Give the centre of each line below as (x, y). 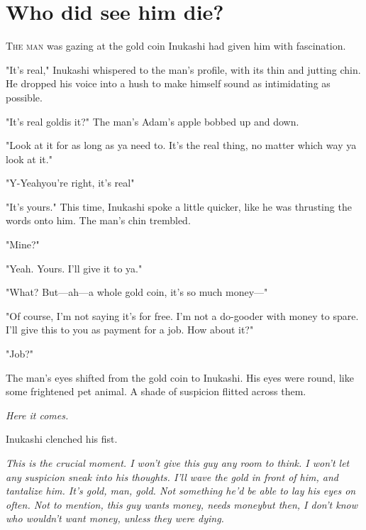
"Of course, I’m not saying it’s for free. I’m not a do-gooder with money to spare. (182, 315)
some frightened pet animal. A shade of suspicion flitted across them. (156, 391)
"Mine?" (23, 244)
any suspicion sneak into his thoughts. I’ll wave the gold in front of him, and (172, 476)
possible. (24, 97)
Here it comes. (37, 415)
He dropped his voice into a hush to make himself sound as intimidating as (168, 83)
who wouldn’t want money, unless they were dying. (115, 518)
